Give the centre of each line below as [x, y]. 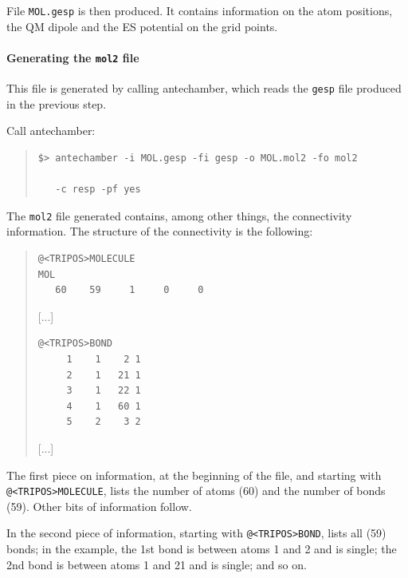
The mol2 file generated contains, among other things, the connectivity [179, 215]
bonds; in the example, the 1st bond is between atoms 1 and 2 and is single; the [202, 549]
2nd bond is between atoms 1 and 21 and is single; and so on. [157, 564]
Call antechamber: [51, 131]
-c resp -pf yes [98, 190]
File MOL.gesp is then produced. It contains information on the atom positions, [200, 10]
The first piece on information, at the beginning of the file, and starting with [194, 475]
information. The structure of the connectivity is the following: [160, 231]
